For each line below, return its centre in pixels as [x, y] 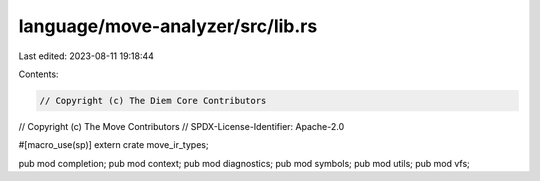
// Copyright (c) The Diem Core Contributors [153, 100]
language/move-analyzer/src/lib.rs [168, 26]
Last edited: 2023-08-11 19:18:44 [86, 56]
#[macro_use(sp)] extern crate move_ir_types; [113, 145]
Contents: [38, 74]
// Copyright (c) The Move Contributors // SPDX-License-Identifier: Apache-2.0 [181, 126]
